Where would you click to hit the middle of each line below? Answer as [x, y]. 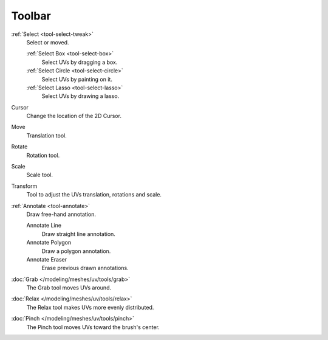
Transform [24, 186]
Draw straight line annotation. [78, 234]
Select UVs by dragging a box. [80, 62]
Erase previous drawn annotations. [85, 268]
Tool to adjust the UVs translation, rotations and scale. [94, 195]
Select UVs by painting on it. [77, 79]
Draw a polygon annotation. [76, 251]
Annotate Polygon [49, 243]
